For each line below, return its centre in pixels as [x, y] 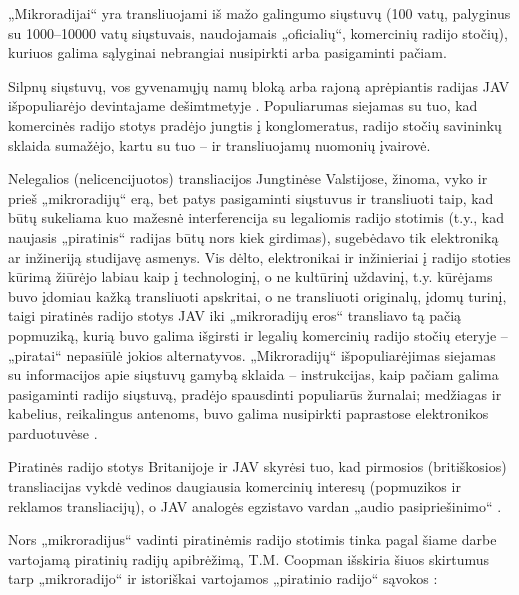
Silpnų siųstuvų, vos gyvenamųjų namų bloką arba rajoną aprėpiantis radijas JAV [259, 85]
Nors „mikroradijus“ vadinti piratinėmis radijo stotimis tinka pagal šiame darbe [252, 539]
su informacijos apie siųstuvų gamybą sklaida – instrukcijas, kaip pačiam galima [253, 374]
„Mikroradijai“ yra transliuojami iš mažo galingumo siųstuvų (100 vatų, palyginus [259, 13]
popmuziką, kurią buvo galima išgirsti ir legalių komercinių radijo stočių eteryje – [258, 334]
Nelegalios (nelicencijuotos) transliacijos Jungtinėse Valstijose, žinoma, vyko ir [248, 178]
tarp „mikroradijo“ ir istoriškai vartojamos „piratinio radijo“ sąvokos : [223, 578]
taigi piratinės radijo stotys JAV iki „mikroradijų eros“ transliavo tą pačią [235, 315]
